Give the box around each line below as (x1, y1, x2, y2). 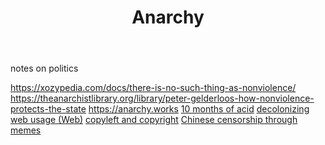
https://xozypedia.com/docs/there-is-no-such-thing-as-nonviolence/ (10, 82, 297, 94)
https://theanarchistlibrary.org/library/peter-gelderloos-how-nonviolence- (10, 92, 315, 105)
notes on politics (10, 62, 79, 75)
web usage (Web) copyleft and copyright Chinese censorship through (10, 114, 298, 126)
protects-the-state (10, 103, 87, 115)
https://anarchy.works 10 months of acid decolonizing (88, 103, 310, 115)
